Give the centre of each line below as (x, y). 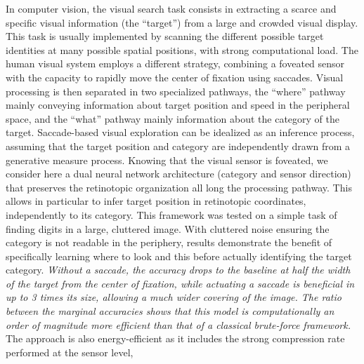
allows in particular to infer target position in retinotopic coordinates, (156, 201)
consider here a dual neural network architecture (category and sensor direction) (178, 174)
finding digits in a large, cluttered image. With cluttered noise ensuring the (168, 228)
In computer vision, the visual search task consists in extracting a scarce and (171, 8)
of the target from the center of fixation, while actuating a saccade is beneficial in (180, 283)
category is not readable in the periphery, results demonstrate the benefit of (169, 242)
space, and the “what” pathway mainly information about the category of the (173, 118)
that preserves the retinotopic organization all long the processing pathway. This (179, 187)
